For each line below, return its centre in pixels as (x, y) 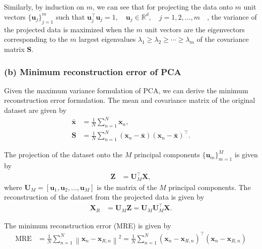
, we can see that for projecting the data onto (162, 7)
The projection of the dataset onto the (63, 154)
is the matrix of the (127, 187)
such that (70, 16)
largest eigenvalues (107, 39)
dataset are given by (35, 110)
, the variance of (232, 16)
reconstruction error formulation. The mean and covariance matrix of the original (130, 100)
